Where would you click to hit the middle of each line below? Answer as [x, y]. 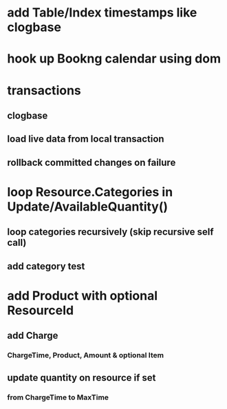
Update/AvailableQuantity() [88, 206]
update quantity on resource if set [82, 378]
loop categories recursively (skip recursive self [111, 232]
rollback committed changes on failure [91, 162]
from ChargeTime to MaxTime [58, 397]
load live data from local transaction [86, 139]
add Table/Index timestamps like [102, 13]
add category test [46, 266]
